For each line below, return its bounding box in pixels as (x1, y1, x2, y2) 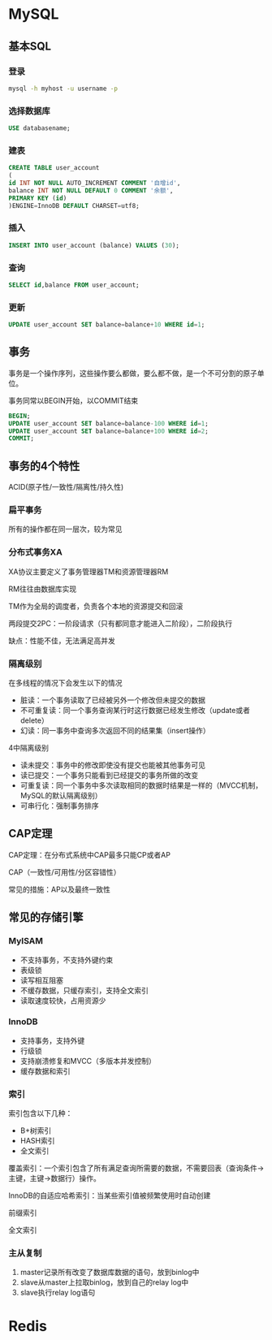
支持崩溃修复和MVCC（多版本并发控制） (19, 1056, 157, 1066)
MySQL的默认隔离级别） (19, 791, 102, 800)
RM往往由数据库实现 (8, 584, 77, 594)
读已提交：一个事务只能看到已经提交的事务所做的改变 (19, 771, 199, 780)
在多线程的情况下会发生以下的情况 (8, 678, 123, 687)
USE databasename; (8, 124, 71, 132)
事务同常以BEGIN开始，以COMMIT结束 (8, 396, 139, 405)
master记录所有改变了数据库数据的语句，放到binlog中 (19, 1268, 200, 1277)
